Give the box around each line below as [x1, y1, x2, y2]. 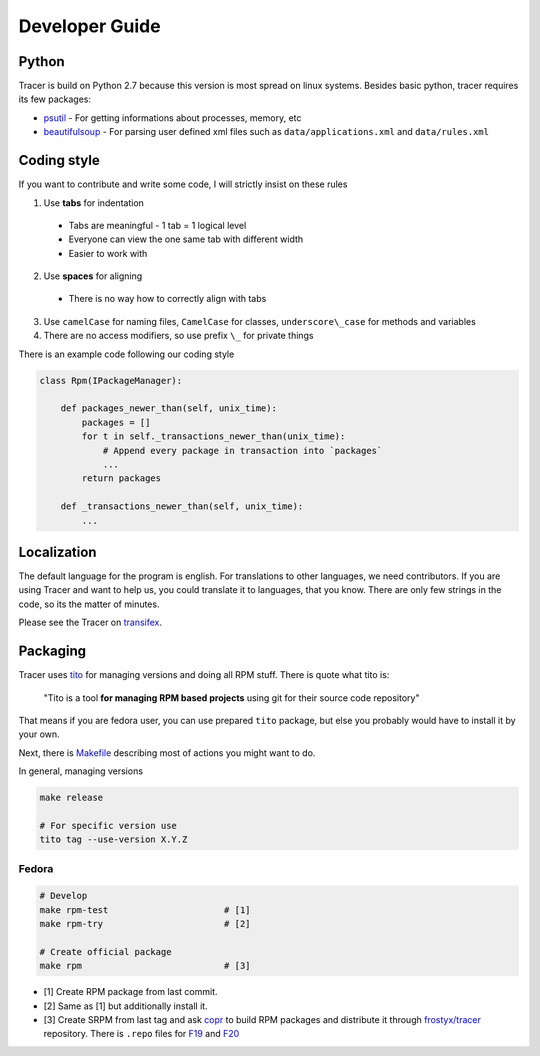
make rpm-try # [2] [39, 918, 251, 930]
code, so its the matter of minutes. [18, 598, 160, 610]
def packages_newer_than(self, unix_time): [60, 403, 277, 414]
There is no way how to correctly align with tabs [68, 293, 267, 305]
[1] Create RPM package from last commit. [43, 986, 219, 998]
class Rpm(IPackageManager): [39, 375, 183, 386]
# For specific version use [39, 820, 177, 831]
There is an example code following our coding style [18, 348, 235, 360]
